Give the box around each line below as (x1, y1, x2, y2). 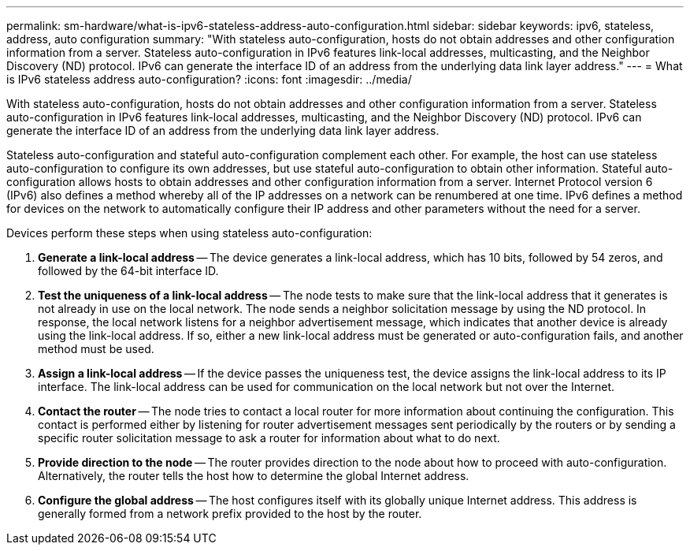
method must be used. (38, 342, 154, 356)
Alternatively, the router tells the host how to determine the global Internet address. (38, 469, 469, 482)
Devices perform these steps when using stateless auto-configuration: (6, 226, 373, 240)
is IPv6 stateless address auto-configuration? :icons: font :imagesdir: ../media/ (6, 73, 412, 86)
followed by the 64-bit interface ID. (38, 264, 219, 277)
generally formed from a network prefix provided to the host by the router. (38, 507, 422, 520)
